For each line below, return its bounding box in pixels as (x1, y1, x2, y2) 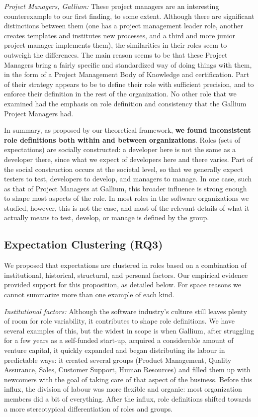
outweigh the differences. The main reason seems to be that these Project (4, 49, 228, 60)
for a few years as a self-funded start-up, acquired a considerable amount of (4, 335, 234, 345)
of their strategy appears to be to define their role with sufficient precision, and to (4, 79, 254, 89)
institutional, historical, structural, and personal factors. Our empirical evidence (4, 269, 248, 280)
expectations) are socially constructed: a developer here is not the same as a (4, 144, 236, 155)
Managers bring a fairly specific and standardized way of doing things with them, (4, 59, 252, 70)
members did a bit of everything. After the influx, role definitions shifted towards (4, 393, 252, 404)
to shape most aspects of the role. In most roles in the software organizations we (4, 193, 249, 203)
